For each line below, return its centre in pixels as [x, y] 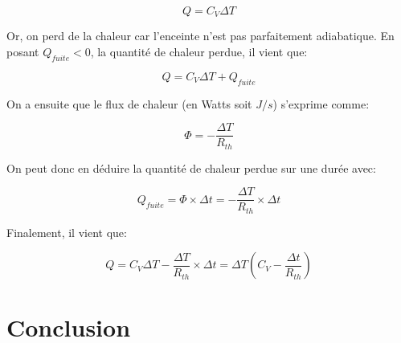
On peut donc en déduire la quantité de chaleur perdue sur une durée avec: [191, 167]
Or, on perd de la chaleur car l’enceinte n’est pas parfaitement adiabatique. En [200, 36]
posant [23, 52]
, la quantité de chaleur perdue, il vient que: [199, 52]
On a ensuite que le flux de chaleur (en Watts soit [129, 103]
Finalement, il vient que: [67, 232]
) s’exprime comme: [321, 103]
